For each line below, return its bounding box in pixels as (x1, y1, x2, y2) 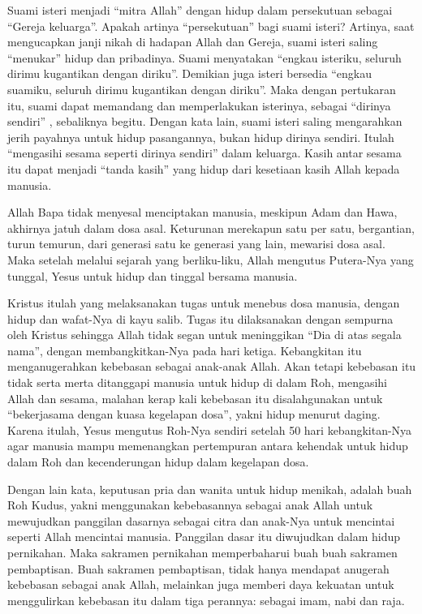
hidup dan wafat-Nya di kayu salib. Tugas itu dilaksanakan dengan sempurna (7, 310, 394, 327)
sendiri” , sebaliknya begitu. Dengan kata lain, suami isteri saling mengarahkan (7, 113, 403, 130)
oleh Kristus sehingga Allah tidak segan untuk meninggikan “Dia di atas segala (7, 326, 402, 343)
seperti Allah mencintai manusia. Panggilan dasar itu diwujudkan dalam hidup (7, 528, 400, 545)
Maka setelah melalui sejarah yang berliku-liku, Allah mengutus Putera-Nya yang (7, 251, 414, 268)
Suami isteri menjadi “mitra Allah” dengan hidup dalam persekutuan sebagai (7, 2, 393, 18)
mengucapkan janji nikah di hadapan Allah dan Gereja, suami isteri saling (7, 33, 378, 50)
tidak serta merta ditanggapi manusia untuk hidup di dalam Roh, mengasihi (7, 374, 388, 391)
